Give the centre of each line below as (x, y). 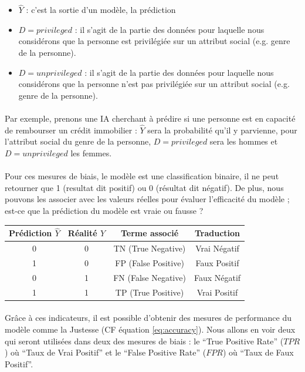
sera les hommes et (244, 141)
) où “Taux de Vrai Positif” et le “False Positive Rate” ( (106, 352)
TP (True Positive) (150, 292)
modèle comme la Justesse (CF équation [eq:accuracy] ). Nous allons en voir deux (150, 329)
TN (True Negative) (150, 248)
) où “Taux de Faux (258, 352)
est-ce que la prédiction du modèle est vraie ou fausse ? (104, 210)
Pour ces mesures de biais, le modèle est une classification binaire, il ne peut (142, 176)
